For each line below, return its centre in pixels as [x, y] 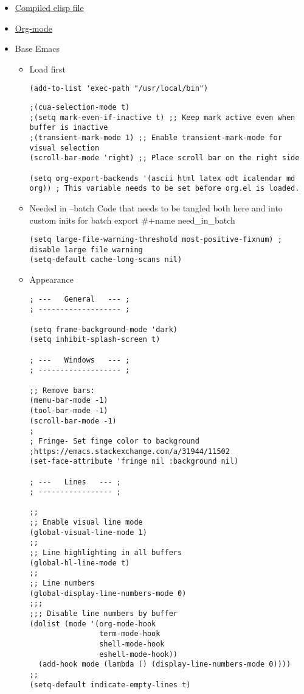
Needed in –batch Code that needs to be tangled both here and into [156, 207]
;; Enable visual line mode [86, 522]
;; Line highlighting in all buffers [106, 553]
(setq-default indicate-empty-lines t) [110, 685]
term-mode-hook [130, 634]
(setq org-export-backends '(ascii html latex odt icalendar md [162, 178]
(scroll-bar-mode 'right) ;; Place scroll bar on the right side [164, 158]
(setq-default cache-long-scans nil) [106, 260]
